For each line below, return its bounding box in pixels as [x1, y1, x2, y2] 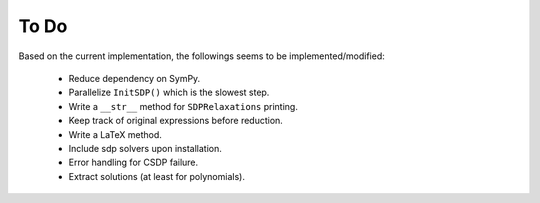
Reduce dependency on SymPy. [68, 72, 201, 84]
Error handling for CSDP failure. [68, 156, 199, 169]
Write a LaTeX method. [68, 128, 162, 140]
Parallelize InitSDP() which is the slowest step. [68, 86, 270, 99]
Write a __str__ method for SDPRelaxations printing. [68, 100, 299, 112]
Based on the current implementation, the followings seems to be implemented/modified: [18, 50, 385, 62]
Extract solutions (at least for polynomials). [68, 170, 245, 182]
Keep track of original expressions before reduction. [68, 115, 284, 127]
